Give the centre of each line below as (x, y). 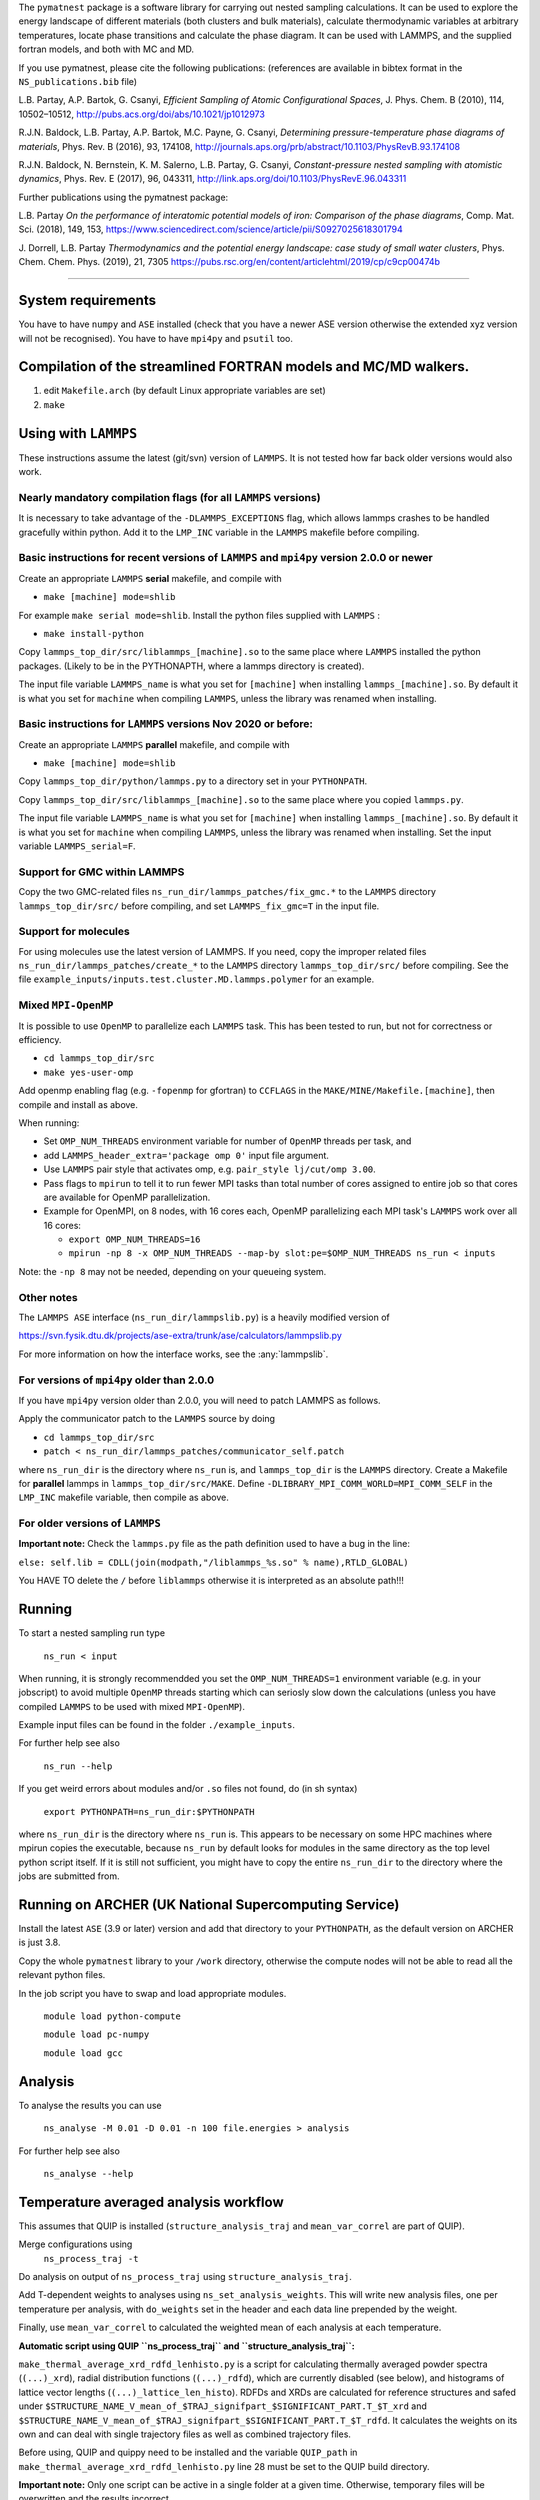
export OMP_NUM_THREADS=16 (134, 1239)
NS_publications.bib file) (78, 81)
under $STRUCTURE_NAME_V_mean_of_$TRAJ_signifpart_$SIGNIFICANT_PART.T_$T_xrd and (222, 2406)
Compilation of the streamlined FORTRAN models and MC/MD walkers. (244, 366)
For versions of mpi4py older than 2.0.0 (116, 1380)
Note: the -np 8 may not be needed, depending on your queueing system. (172, 1271)
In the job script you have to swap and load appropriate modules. (152, 1993)
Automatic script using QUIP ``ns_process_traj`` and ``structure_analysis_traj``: (186, 2346)
